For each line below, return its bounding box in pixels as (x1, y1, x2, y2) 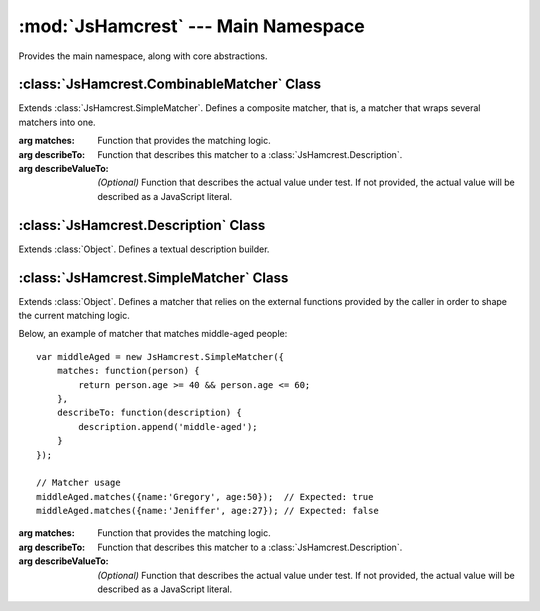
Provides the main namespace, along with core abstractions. (18, 50, 268, 62)
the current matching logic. (18, 310, 130, 321)
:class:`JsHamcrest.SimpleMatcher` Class (18, 269, 289, 286)
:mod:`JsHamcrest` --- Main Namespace (18, 15, 365, 37)
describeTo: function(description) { (56, 407, 242, 419)
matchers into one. (18, 116, 96, 128)
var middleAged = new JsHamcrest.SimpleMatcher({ (36, 351, 285, 362)
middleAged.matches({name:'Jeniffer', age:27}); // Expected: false (36, 505, 379, 517)
